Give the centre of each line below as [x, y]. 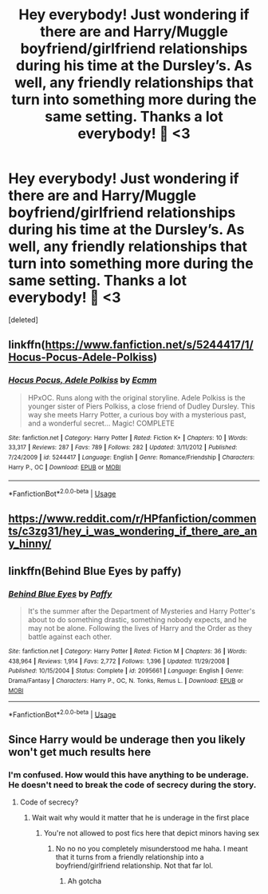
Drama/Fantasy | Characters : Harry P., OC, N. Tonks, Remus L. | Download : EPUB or [126, 680]
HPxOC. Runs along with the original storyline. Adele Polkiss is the [136, 397]
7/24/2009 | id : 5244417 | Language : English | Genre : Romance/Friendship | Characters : [132, 457]
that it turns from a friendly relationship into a [130, 856]
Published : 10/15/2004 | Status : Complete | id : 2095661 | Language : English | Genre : [126, 671]
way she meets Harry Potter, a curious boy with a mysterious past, [137, 414]
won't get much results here [80, 752]
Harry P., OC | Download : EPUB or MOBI [65, 467]
